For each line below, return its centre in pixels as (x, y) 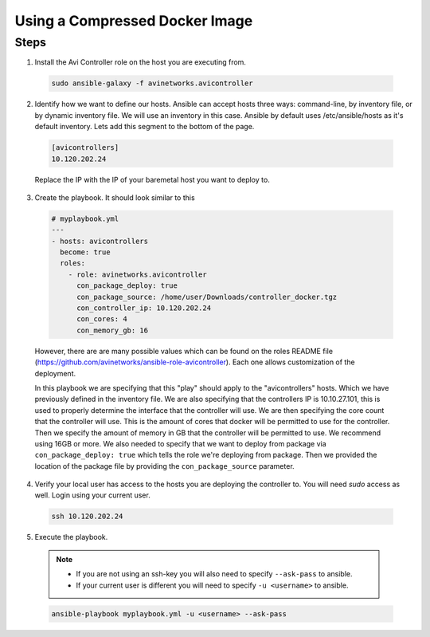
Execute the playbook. (71, 537)
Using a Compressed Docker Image (134, 21)
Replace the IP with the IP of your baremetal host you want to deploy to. (152, 179)
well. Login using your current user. (92, 495)
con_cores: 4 (102, 319)
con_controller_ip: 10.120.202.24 (144, 308)
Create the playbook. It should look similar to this (115, 197)
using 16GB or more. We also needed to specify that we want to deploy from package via (180, 443)
